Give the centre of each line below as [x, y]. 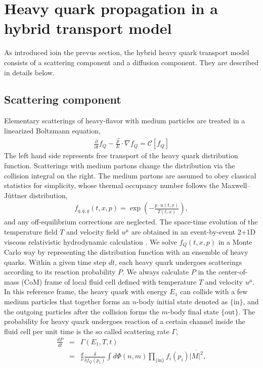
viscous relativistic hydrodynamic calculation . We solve [91, 241]
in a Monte [235, 241]
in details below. [29, 72]
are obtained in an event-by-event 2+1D [193, 231]
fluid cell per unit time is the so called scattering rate [87, 331]
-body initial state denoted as [182, 301]
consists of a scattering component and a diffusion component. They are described [131, 62]
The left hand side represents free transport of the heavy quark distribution [121, 155]
